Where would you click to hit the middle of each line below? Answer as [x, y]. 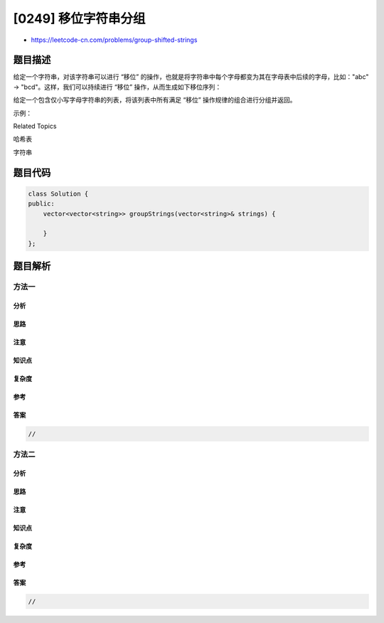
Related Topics [35, 126]
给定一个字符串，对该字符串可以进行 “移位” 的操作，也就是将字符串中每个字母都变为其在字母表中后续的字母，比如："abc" [191, 77]
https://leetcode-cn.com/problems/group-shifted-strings [114, 40]
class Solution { [58, 193]
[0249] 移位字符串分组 [79, 18]
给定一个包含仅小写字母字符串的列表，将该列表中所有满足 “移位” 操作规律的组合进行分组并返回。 [155, 100]
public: [41, 204]
